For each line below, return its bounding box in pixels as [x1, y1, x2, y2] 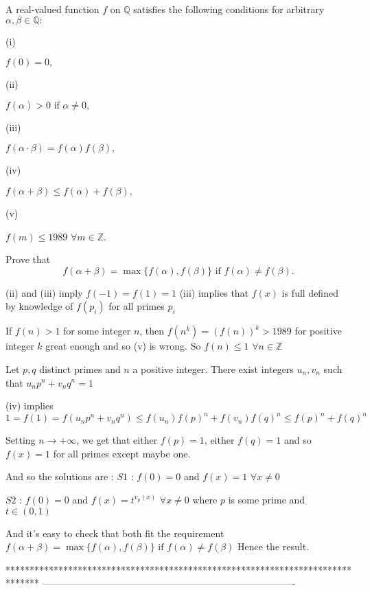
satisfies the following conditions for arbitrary [133, 2, 325, 16]
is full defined [281, 285, 338, 299]
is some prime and [228, 492, 305, 506]
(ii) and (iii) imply [5, 285, 83, 299]
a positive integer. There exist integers [132, 361, 294, 376]
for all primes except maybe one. [53, 446, 191, 460]
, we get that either [76, 433, 158, 447]
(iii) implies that [179, 285, 249, 299]
